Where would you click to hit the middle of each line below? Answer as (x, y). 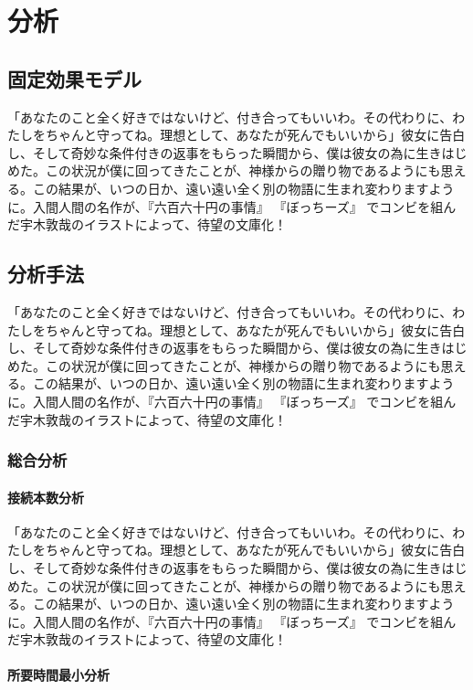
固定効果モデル (74, 78)
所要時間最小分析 (58, 675)
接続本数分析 (46, 497)
